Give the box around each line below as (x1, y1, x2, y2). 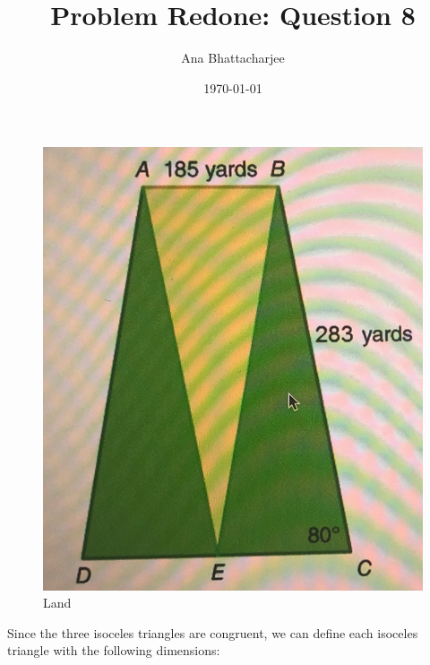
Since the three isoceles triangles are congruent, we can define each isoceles (7, 623, 418, 642)
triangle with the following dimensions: (7, 641, 220, 660)
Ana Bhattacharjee (181, 48, 285, 67)
